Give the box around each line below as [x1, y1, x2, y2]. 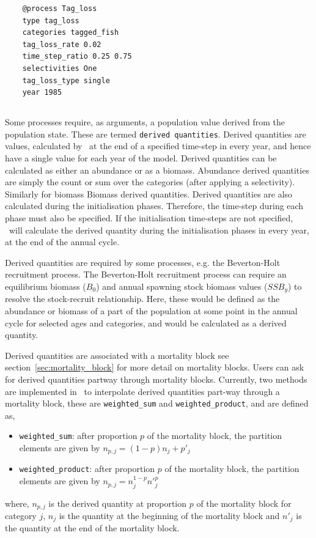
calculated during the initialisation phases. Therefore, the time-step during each [5, 199, 304, 212]
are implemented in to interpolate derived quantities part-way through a [5, 385, 280, 397]
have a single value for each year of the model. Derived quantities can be [5, 151, 277, 164]
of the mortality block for [196, 496, 292, 509]
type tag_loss [22, 16, 79, 25]
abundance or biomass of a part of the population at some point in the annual [5, 304, 298, 317]
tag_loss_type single [22, 76, 110, 85]
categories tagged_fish [22, 28, 119, 37]
